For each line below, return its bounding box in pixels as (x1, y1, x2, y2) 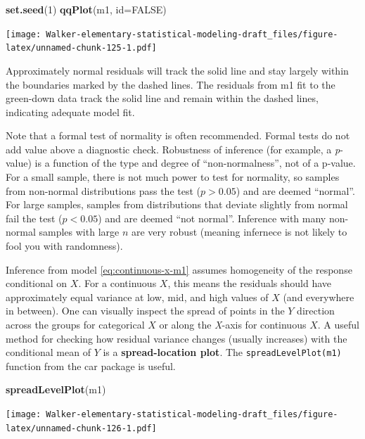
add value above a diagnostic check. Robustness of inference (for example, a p (6, 141, 340, 156)
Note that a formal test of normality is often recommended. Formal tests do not (6, 128, 350, 143)
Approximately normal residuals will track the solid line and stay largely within (6, 63, 349, 77)
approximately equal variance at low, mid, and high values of (6, 289, 269, 304)
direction (297, 303, 335, 318)
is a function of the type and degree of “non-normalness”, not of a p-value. (34, 155, 356, 170)
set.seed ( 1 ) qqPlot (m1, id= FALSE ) (6, 2, 167, 16)
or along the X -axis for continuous (159, 317, 307, 331)
